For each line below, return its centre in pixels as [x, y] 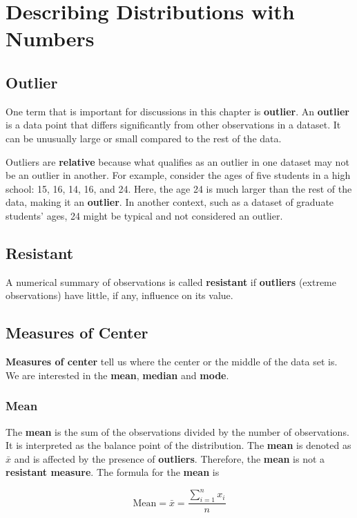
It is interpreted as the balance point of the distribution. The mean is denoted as [178, 445]
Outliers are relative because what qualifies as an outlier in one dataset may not [177, 161]
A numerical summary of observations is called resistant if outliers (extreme [171, 281]
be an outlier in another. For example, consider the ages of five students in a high [178, 175]
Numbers [50, 38]
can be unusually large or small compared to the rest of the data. [144, 138]
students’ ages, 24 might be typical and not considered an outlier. [144, 215]
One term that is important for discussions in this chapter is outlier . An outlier [177, 111]
